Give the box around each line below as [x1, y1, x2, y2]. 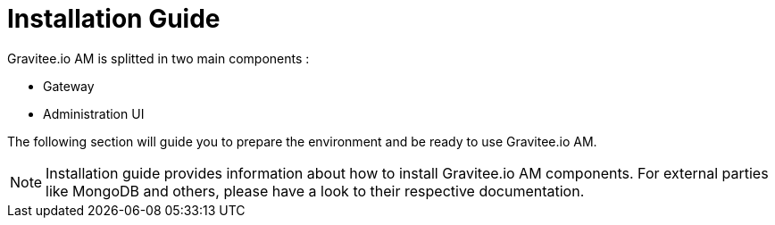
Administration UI [43, 105, 145, 121]
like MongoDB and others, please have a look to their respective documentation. [46, 181, 585, 200]
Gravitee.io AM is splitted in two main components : [7, 50, 310, 66]
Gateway [43, 78, 95, 94]
